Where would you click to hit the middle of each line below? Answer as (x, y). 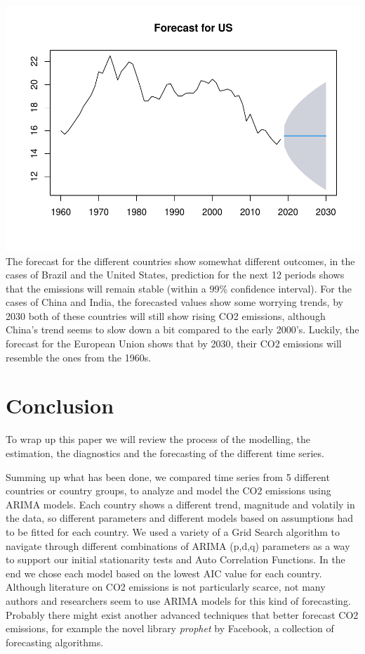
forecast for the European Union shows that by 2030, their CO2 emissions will (174, 344)
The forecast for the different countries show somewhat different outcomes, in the (180, 261)
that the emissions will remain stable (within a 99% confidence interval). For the (179, 288)
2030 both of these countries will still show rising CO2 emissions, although (166, 315)
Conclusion (60, 405)
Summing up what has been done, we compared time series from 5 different (168, 476)
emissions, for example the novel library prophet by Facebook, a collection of (170, 628)
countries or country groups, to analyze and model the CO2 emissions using (168, 490)
